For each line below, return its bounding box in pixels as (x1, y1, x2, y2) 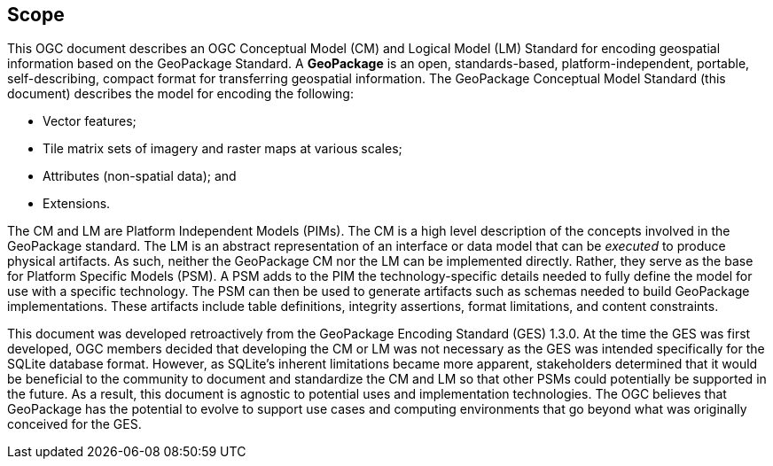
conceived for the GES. (7, 416, 142, 432)
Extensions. (43, 196, 111, 212)
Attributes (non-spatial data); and (43, 168, 237, 184)
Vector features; (43, 113, 137, 129)
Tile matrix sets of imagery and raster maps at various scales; (43, 141, 402, 157)
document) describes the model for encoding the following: (7, 86, 354, 102)
